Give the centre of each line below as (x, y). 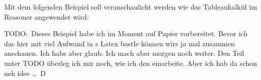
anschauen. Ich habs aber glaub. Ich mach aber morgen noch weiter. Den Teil (124, 53)
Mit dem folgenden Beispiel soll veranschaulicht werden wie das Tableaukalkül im (131, 7)
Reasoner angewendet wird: (47, 16)
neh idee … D (25, 73)
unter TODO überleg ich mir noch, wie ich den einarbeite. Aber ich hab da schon (131, 63)
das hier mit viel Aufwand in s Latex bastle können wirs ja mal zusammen (120, 43)
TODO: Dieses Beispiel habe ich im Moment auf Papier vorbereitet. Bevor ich (126, 33)
